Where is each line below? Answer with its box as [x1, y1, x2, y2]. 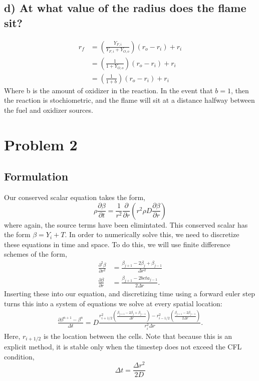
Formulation [4, 168, 69, 184]
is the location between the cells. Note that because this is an [43, 330, 232, 341]
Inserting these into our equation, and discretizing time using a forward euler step [4, 288, 255, 299]
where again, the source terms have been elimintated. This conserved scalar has [4, 219, 248, 230]
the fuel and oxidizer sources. [4, 104, 93, 115]
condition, [4, 351, 35, 361]
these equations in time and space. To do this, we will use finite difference [4, 239, 230, 249]
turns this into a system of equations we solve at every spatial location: [4, 298, 222, 308]
